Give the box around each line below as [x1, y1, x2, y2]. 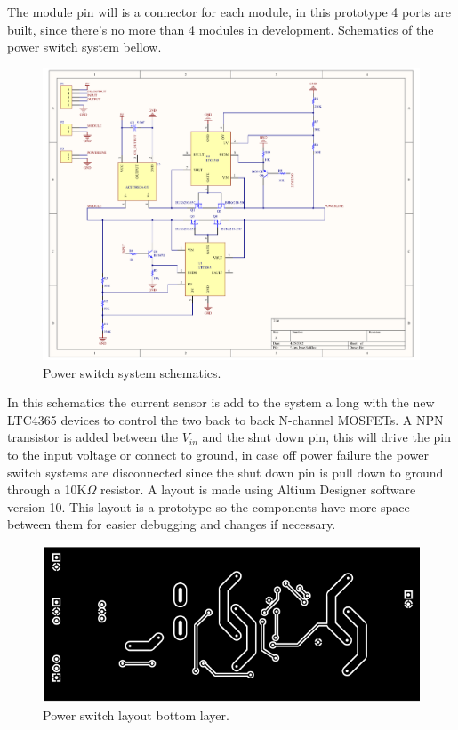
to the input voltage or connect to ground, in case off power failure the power [7, 445, 429, 463]
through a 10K [7, 480, 87, 499]
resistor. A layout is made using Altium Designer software [100, 480, 416, 499]
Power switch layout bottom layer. [43, 706, 229, 725]
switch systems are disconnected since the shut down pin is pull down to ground [7, 462, 444, 481]
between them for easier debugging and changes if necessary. [7, 515, 336, 533]
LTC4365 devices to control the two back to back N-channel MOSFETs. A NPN [7, 410, 444, 429]
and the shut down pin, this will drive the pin [202, 428, 452, 446]
